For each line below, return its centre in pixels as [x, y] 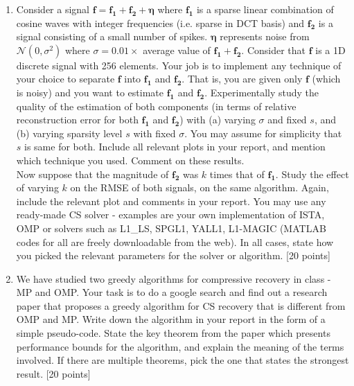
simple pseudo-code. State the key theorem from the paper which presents [173, 333]
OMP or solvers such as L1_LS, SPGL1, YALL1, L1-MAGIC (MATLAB [171, 228]
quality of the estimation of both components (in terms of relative [156, 106]
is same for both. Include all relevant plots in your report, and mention [175, 147]
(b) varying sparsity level [69, 133]
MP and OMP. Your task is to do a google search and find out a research [172, 292]
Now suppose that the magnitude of [92, 174]
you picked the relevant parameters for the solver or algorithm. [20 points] [173, 255]
